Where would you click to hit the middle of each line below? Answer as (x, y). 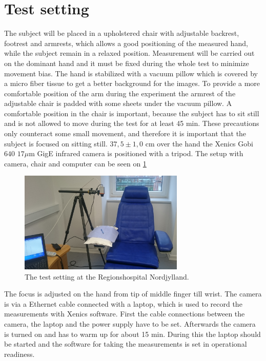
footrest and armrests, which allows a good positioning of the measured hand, (126, 43)
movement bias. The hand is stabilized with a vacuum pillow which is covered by (131, 73)
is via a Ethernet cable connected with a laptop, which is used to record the (123, 303)
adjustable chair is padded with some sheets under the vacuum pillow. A (118, 103)
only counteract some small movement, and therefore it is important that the (125, 133)
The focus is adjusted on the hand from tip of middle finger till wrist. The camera (133, 294)
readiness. (19, 354)
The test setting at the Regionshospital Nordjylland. (107, 276)
